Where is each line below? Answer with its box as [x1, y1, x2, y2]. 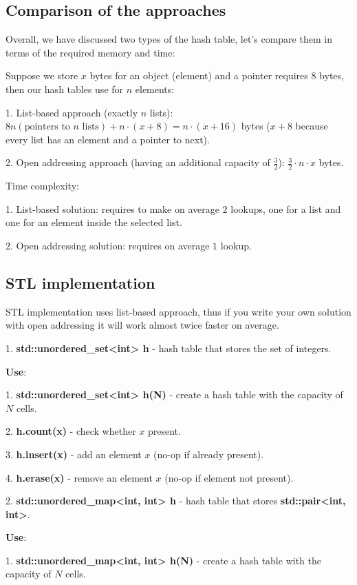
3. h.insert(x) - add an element [6, 447, 142, 461]
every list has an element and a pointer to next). [6, 132, 210, 146]
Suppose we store [6, 68, 78, 83]
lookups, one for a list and [230, 201, 341, 216]
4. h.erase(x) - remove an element [6, 470, 153, 484]
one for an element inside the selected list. [6, 215, 182, 229]
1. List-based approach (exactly [6, 105, 138, 119]
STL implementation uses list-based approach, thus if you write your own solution [6, 304, 351, 318]
